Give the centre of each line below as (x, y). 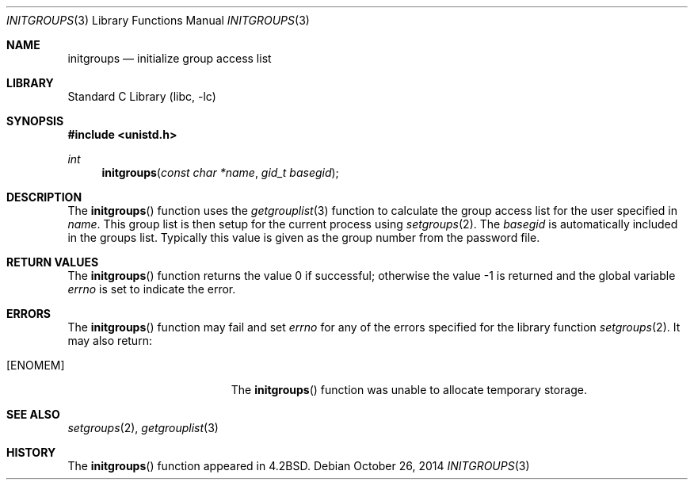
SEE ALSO (33, 414)
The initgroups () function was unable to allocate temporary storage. (409, 390)
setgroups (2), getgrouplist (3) (143, 428)
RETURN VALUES (53, 262)
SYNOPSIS (35, 121)
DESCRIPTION (44, 197)
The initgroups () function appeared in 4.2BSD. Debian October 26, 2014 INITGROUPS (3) (299, 466)
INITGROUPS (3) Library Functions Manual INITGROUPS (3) (158, 20)
